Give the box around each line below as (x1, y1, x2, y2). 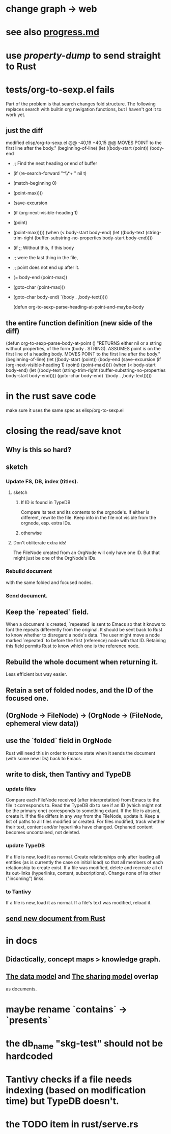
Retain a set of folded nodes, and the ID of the (6, 686, 153, 695)
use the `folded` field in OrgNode (6, 736, 112, 745)
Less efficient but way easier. (6, 671, 68, 677)
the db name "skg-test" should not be (6, 1038, 163, 1051)
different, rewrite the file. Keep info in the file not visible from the (20, 515, 157, 521)
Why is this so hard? (6, 445, 72, 454)
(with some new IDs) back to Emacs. (6, 755, 82, 761)
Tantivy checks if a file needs (6, 1073, 132, 1085)
